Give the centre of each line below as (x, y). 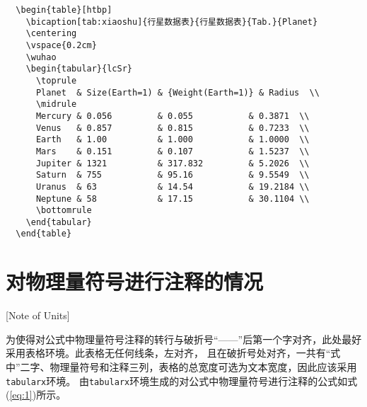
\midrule (56, 104)
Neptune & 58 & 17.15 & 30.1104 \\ (173, 199)
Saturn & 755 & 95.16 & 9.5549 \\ (173, 175)
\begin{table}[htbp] (64, 10)
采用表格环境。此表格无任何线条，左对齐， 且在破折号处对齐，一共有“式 (173, 353)
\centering (51, 34)
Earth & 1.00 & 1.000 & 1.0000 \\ (173, 140)
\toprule (56, 80)
